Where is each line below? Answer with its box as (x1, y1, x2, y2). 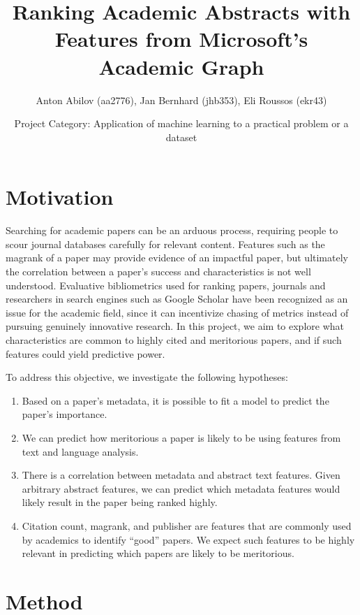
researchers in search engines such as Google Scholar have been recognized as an (6, 291, 348, 306)
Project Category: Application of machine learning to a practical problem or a (14, 116, 349, 131)
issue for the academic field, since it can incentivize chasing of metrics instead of (6, 305, 349, 319)
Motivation (6, 182, 114, 211)
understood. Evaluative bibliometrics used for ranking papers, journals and (6, 277, 326, 292)
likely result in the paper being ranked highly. (22, 495, 218, 509)
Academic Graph (98, 52, 264, 80)
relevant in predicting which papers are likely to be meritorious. (22, 546, 294, 560)
